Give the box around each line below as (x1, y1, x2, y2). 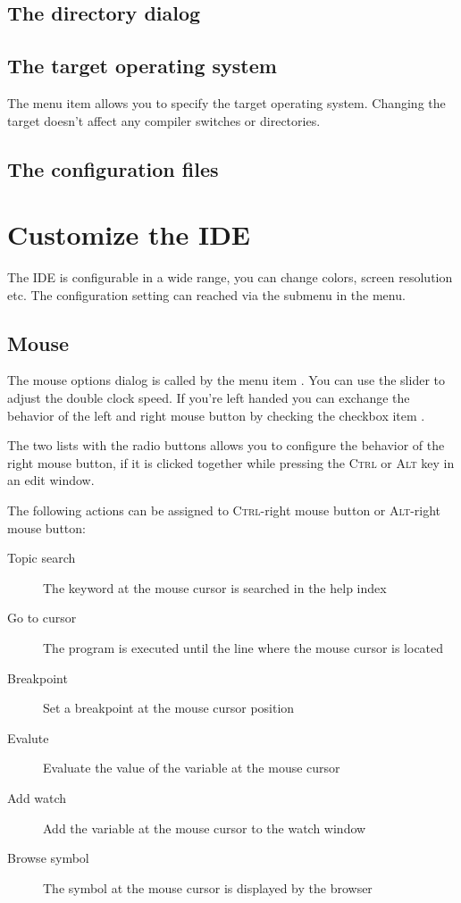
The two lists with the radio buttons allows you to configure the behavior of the (7, 436, 445, 455)
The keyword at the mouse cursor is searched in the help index (43, 578, 387, 597)
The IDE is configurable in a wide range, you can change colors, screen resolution (7, 268, 453, 287)
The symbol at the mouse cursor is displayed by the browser (43, 878, 373, 897)
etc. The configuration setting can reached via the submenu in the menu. (7, 285, 406, 304)
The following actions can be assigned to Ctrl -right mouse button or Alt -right (7, 501, 441, 520)
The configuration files (7, 155, 219, 182)
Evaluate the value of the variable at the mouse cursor (43, 758, 340, 777)
